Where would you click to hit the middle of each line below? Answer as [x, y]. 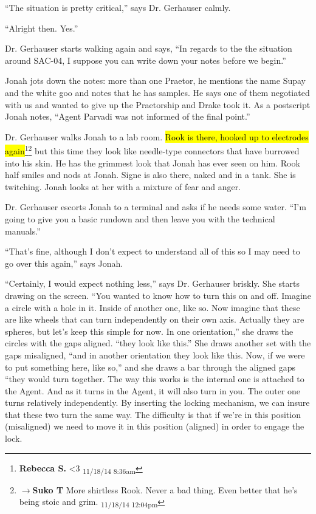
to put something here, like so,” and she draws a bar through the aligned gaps [150, 367]
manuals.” [23, 231]
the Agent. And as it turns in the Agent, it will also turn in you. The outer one [153, 390]
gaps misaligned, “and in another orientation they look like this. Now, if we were [155, 355]
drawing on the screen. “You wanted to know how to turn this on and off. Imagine [158, 295]
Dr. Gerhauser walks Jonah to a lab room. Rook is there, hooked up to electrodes [157, 136]
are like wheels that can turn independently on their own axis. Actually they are [155, 319]
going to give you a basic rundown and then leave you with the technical [140, 218]
